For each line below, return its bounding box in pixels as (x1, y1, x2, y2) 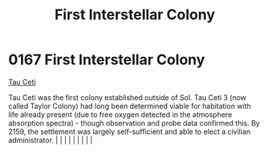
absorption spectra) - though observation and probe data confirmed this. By (8, 118, 261, 127)
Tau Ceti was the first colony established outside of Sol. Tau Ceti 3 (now (8, 92, 247, 102)
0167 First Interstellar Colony (8, 50, 205, 69)
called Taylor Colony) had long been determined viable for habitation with (8, 101, 251, 111)
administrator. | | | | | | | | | (8, 135, 93, 145)
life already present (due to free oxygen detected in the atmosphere (8, 110, 233, 119)
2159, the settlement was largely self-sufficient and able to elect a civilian (8, 127, 251, 136)
